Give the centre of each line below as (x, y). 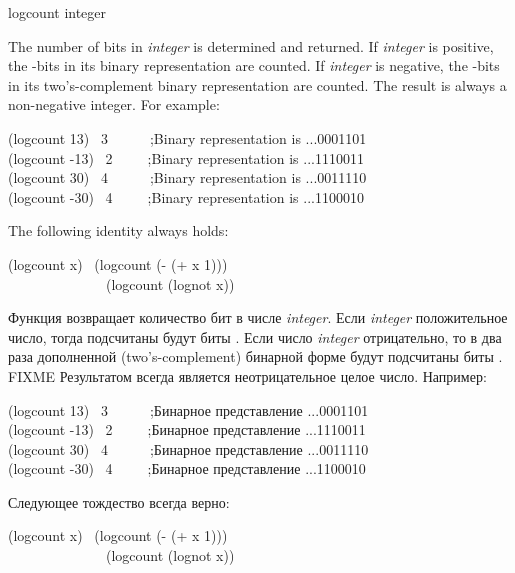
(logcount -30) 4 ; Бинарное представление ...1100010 (187, 468)
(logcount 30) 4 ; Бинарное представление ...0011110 (188, 448)
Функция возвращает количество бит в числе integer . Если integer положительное (258, 317)
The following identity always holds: (118, 230)
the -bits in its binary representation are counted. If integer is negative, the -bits (254, 65)
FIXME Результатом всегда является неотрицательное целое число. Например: (247, 375)
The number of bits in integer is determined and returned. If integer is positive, (251, 45)
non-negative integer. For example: (114, 104)
